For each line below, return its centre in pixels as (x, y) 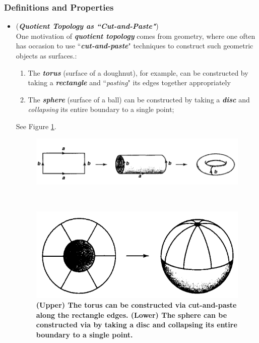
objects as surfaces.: (46, 55)
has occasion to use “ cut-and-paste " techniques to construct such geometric (135, 46)
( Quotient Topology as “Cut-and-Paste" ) (87, 26)
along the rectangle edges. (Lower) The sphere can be (132, 315)
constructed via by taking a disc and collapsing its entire (137, 325)
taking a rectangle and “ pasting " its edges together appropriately (129, 82)
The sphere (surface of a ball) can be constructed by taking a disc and (139, 99)
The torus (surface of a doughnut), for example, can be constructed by (138, 72)
